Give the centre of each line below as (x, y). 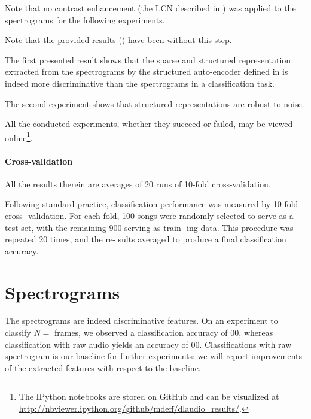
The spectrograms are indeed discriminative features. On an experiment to (141, 321)
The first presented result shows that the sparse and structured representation (148, 60)
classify (18, 333)
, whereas (256, 333)
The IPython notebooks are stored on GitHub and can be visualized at (149, 397)
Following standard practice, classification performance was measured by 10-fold (152, 204)
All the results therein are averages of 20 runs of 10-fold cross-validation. (138, 183)
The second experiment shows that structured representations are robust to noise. (155, 103)
